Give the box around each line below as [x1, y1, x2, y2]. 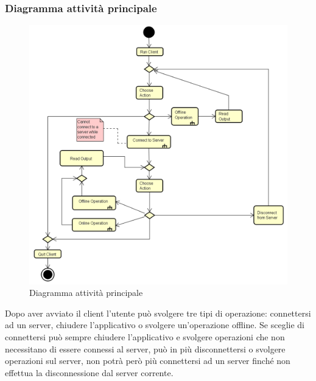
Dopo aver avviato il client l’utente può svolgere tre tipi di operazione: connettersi [5, 306, 311, 319]
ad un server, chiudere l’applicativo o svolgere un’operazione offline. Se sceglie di [5, 318, 304, 331]
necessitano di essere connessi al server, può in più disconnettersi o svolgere [5, 342, 286, 355]
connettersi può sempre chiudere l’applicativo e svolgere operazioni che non [5, 331, 285, 343]
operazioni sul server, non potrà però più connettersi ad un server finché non [5, 354, 290, 367]
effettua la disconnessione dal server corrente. [5, 366, 174, 379]
